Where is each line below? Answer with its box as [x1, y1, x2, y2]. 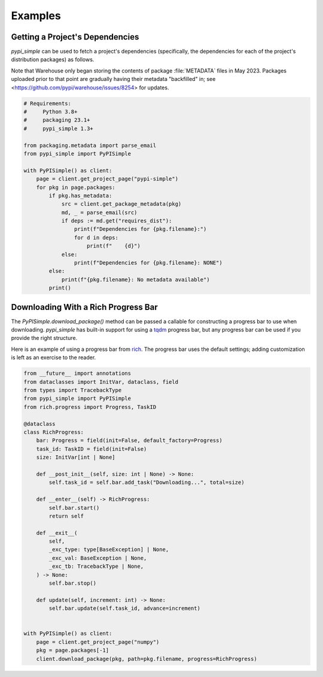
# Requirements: [23, 100, 72, 107]
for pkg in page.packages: [36, 183, 116, 191]
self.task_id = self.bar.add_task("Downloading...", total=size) [48, 479, 245, 486]
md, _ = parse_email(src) [61, 209, 138, 216]
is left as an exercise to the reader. [11, 354, 96, 361]
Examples [11, 9, 61, 22]
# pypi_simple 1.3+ [23, 125, 94, 132]
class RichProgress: [23, 429, 84, 435]
